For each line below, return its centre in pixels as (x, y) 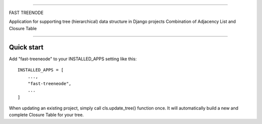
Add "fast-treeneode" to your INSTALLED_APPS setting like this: (73, 59)
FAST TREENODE (26, 13)
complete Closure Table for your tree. (46, 115)
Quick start (26, 47)
